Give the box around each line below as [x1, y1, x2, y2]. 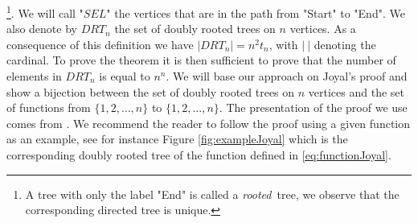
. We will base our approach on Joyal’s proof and [166, 68, 408, 85]
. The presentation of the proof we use [219, 99, 408, 116]
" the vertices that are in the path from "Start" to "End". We [106, 4, 405, 21]
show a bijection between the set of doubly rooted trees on [6, 83, 295, 100]
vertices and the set [308, 83, 404, 100]
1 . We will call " [6, 2, 84, 21]
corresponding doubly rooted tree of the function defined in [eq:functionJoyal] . [6, 147, 391, 163]
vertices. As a [289, 20, 356, 37]
